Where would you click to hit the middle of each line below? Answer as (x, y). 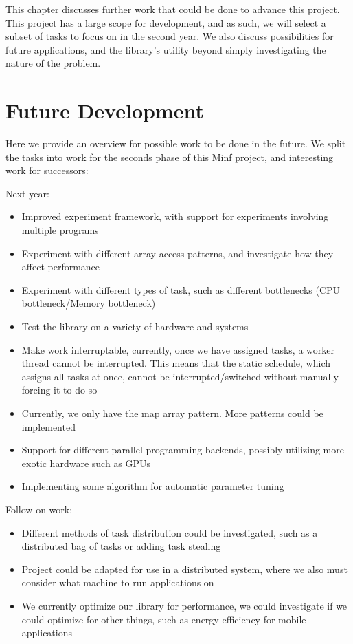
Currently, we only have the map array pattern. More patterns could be (172, 413)
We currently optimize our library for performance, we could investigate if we (184, 605)
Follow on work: (39, 509)
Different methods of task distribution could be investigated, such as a (170, 532)
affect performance (61, 267)
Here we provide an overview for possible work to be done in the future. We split (176, 143)
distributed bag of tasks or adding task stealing (121, 546)
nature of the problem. (53, 63)
